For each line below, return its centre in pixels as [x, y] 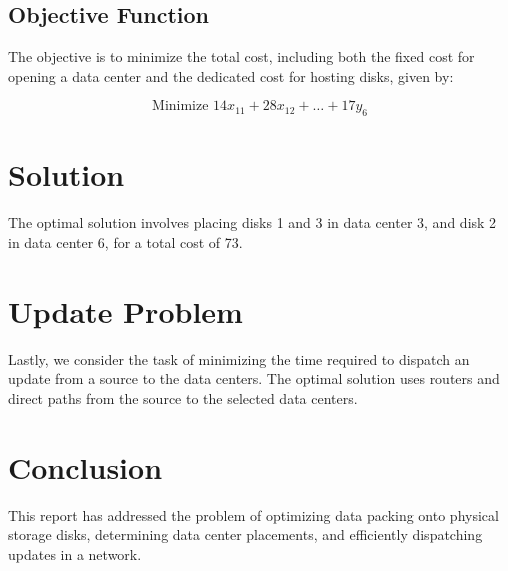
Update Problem [125, 310]
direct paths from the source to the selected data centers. [183, 397]
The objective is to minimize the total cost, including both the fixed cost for [241, 56]
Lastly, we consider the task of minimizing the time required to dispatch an [239, 358]
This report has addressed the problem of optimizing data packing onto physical [253, 514]
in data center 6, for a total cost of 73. [125, 241]
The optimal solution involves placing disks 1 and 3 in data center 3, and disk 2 [252, 222]
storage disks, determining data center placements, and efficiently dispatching [245, 534]
